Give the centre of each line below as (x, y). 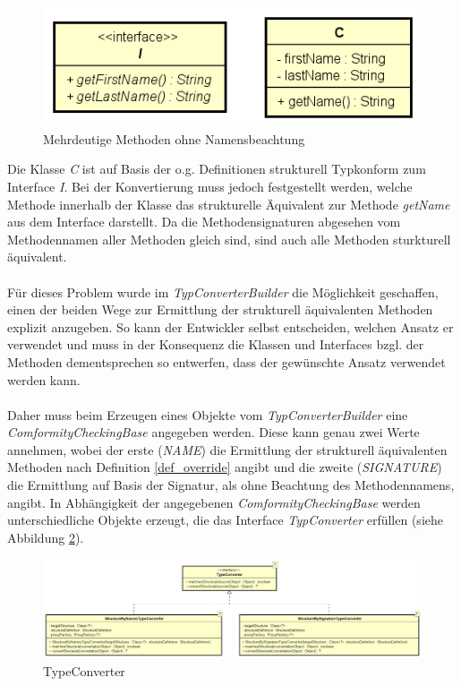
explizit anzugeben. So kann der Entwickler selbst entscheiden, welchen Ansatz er (230, 326)
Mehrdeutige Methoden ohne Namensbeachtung (174, 138)
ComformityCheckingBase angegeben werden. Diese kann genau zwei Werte (213, 432)
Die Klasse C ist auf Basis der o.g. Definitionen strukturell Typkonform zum (217, 169)
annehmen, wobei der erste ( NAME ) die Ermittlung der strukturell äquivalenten (227, 449)
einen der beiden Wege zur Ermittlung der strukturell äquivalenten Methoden (220, 309)
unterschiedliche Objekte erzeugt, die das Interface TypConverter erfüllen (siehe (225, 520)
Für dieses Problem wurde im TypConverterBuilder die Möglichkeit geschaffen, (223, 292)
